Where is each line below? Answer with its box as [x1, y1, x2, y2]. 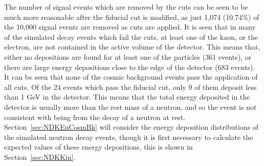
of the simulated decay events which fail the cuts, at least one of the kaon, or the [4, 31, 258, 42]
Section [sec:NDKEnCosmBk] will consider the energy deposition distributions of [4, 122, 259, 132]
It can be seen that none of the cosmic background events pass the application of [4, 72, 258, 82]
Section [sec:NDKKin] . [4, 151, 76, 162]
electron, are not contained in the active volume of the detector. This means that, [4, 41, 260, 52]
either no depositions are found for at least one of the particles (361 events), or [4, 51, 252, 62]
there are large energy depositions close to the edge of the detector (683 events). [4, 61, 255, 72]
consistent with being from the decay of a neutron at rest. [4, 111, 186, 122]
